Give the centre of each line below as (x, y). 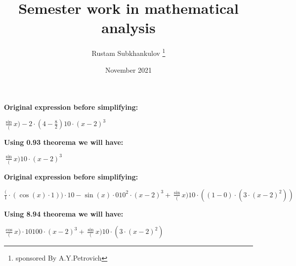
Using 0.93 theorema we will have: (64, 142)
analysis (128, 27)
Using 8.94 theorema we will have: (64, 213)
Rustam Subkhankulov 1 (128, 52)
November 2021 (128, 69)
